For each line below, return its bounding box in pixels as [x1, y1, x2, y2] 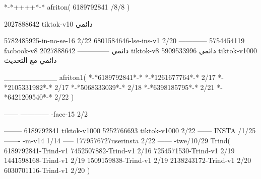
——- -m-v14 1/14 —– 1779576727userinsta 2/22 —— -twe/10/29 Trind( [4, 135, 230, 145]
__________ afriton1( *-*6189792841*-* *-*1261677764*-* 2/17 [4, 71, 216, 82]
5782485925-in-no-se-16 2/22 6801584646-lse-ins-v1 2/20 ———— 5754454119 [4, 35, 245, 46]
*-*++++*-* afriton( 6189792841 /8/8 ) [4, 2, 130, 12]
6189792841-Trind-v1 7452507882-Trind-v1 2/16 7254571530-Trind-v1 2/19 [4, 145, 235, 155]
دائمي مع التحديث [4, 55, 57, 65]
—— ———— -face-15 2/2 [4, 108, 88, 119]
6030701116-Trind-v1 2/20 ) [4, 164, 90, 175]
